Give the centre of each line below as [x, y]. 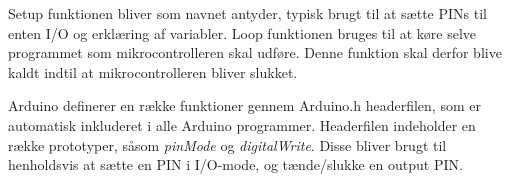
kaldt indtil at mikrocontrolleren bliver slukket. [153, 71]
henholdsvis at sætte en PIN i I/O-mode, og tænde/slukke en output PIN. [235, 164]
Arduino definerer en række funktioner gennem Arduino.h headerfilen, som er [244, 105]
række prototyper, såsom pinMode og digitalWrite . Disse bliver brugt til [227, 144]
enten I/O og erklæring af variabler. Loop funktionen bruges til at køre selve [242, 32]
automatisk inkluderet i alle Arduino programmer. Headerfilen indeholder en [242, 124]
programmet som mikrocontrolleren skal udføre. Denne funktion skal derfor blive [255, 52]
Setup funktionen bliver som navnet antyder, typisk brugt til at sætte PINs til [247, 13]
